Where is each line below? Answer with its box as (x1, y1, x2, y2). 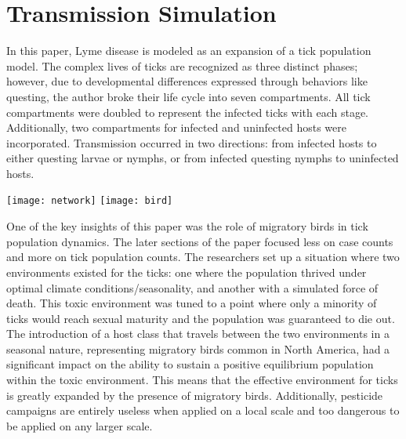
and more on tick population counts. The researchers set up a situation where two (6, 249, 400, 265)
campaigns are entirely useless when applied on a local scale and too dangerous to (6, 402, 400, 419)
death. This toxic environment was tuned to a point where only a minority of (6, 295, 377, 311)
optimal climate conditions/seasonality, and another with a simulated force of (6, 279, 379, 296)
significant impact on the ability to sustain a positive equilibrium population (6, 356, 374, 372)
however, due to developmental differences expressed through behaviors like (6, 73, 368, 89)
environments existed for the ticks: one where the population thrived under (6, 263, 367, 280)
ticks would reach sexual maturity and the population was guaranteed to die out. (6, 310, 395, 326)
